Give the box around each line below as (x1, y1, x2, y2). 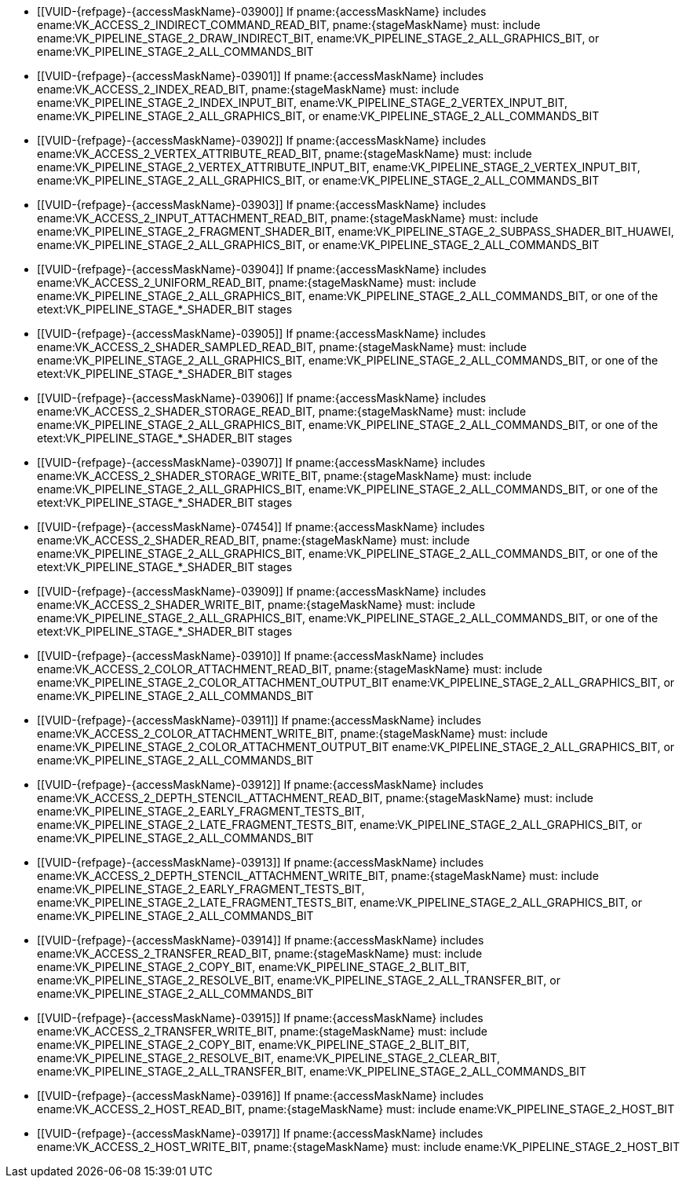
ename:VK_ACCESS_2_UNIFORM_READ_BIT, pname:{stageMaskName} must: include (37, 276, 476, 289)
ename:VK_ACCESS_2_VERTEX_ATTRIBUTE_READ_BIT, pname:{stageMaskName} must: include (37, 147, 532, 160)
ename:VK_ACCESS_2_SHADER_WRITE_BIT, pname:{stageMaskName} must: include (37, 598, 476, 611)
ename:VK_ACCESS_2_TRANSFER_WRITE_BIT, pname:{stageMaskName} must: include (37, 1025, 487, 1038)
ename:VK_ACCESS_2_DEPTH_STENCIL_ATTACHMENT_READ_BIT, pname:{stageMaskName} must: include (37, 791, 593, 805)
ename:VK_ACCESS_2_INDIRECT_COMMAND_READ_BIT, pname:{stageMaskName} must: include (37, 18, 541, 31)
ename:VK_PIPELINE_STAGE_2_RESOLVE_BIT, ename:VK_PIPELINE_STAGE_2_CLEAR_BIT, (37, 1051, 500, 1065)
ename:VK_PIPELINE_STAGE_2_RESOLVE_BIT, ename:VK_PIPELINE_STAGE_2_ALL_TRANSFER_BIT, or (37, 973, 560, 987)
